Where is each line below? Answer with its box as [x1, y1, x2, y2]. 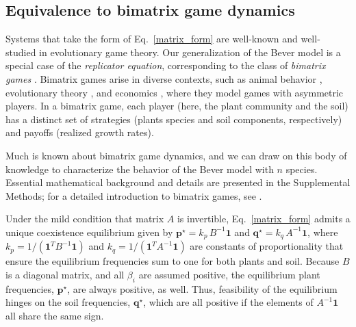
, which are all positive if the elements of [143, 295, 314, 309]
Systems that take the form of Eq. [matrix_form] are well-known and [5, 31, 298, 46]
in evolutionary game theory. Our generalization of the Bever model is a [39, 44, 341, 59]
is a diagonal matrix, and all [5, 267, 125, 281]
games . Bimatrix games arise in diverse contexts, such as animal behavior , [5, 71, 322, 86]
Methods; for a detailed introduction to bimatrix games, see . [5, 188, 262, 202]
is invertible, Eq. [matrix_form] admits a [177, 211, 351, 226]
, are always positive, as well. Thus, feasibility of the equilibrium [67, 281, 338, 296]
